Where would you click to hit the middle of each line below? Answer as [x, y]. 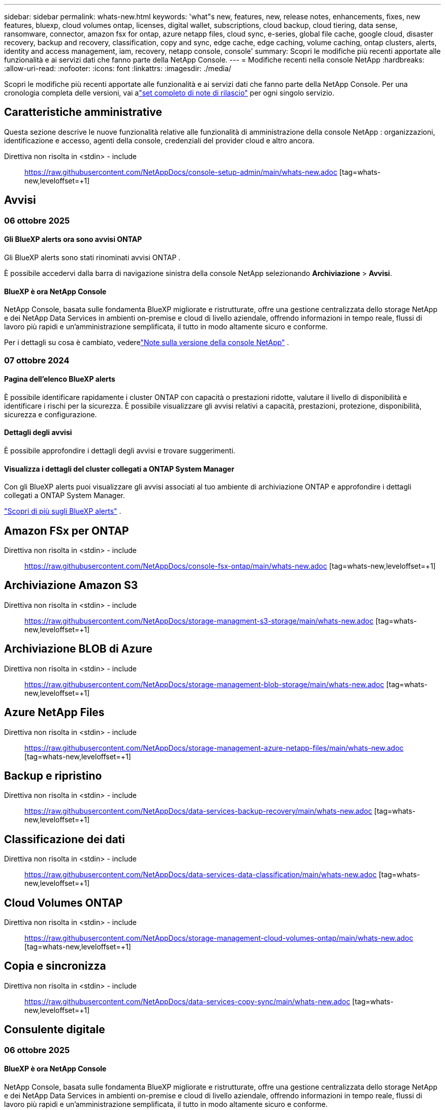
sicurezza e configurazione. [51, 414]
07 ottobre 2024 [37, 360]
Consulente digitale [55, 1030]
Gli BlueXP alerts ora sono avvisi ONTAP [73, 239]
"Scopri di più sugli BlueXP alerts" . [63, 511]
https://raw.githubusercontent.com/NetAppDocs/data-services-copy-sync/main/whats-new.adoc [187, 1001]
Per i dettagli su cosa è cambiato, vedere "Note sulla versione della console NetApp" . [147, 343]
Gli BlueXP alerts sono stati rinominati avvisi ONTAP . [92, 257]
